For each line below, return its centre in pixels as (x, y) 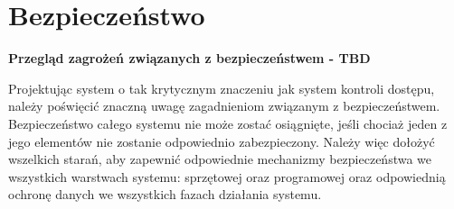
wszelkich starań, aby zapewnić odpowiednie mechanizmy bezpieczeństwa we (220, 159)
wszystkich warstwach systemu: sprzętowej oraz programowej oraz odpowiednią (227, 176)
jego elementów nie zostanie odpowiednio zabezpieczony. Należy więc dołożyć (222, 141)
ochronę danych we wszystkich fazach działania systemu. (165, 194)
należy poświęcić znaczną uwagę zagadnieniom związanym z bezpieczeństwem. (224, 106)
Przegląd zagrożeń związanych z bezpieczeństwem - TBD (189, 58)
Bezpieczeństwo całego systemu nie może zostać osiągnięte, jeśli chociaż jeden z (228, 123)
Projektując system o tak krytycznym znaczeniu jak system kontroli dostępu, (222, 88)
